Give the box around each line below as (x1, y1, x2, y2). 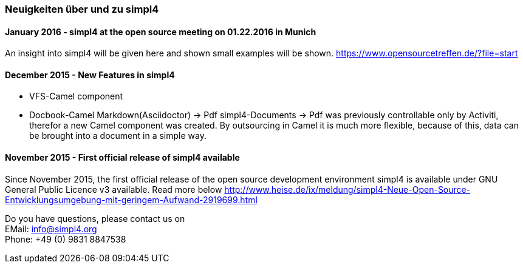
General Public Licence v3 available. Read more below (5, 184, 222, 195)
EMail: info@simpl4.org (5, 223, 97, 234)
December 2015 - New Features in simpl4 (5, 69, 175, 80)
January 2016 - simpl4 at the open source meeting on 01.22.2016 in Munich (5, 26, 316, 37)
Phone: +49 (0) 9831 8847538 (5, 233, 126, 244)
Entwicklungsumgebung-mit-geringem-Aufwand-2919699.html (5, 194, 258, 205)
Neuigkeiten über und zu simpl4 (5, 3, 159, 15)
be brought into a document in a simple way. (29, 130, 207, 141)
